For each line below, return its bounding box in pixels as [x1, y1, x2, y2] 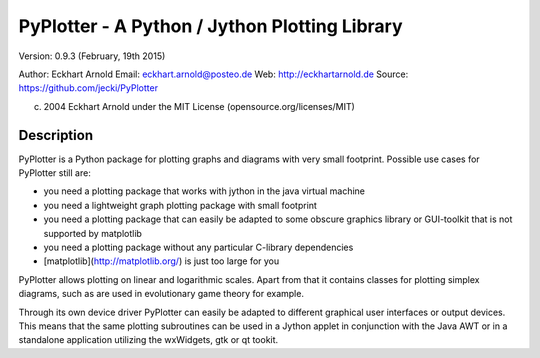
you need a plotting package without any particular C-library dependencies [43, 241, 354, 253]
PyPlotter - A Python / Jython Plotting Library [18, 15, 404, 37]
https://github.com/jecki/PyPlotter [18, 82, 159, 94]
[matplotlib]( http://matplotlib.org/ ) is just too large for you [43, 255, 280, 267]
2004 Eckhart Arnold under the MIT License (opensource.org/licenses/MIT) [43, 100, 355, 112]
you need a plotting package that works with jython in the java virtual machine [43, 185, 365, 197]
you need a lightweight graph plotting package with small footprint [43, 199, 317, 211]
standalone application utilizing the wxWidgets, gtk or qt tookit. [18, 334, 279, 346]
